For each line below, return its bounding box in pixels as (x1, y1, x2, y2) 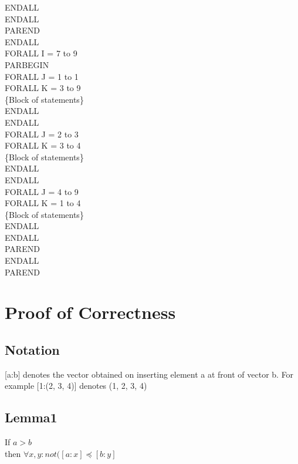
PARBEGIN (5, 58, 49, 70)
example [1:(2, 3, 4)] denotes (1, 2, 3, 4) (5, 379, 147, 392)
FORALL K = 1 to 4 (5, 197, 81, 209)
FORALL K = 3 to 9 (5, 82, 81, 94)
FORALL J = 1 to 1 (5, 70, 79, 82)
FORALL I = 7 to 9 (5, 47, 77, 59)
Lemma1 (5, 408, 57, 426)
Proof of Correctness (5, 300, 176, 324)
